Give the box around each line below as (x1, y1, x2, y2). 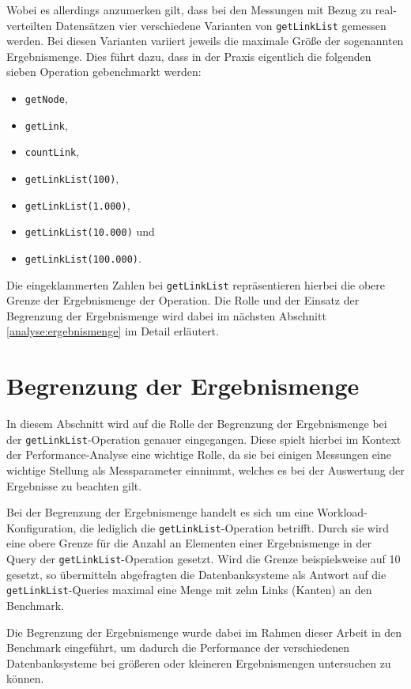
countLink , (25, 143, 80, 160)
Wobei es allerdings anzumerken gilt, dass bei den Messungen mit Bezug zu (6, 2, 371, 17)
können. (6, 670, 44, 687)
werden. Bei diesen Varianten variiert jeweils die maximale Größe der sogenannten (6, 32, 404, 49)
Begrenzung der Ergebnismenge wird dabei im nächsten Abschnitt (6, 307, 326, 324)
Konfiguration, (6, 519, 77, 536)
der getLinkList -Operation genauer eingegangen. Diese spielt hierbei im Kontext (6, 430, 402, 447)
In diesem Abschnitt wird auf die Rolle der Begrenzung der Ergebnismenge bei (6, 415, 387, 432)
